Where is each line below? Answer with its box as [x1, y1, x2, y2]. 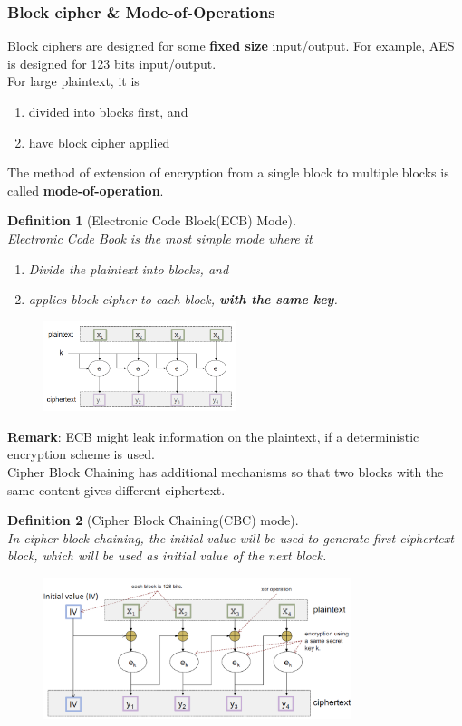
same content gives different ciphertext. [7, 480, 226, 499]
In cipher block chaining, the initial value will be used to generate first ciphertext [7, 528, 454, 547]
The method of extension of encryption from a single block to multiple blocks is [7, 163, 449, 182]
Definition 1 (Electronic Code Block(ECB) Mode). [7, 211, 296, 230]
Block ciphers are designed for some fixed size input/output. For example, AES [7, 36, 455, 55]
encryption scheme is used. [7, 444, 155, 463]
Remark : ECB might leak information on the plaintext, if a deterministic [7, 426, 419, 445]
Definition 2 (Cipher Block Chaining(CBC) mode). [7, 511, 299, 530]
